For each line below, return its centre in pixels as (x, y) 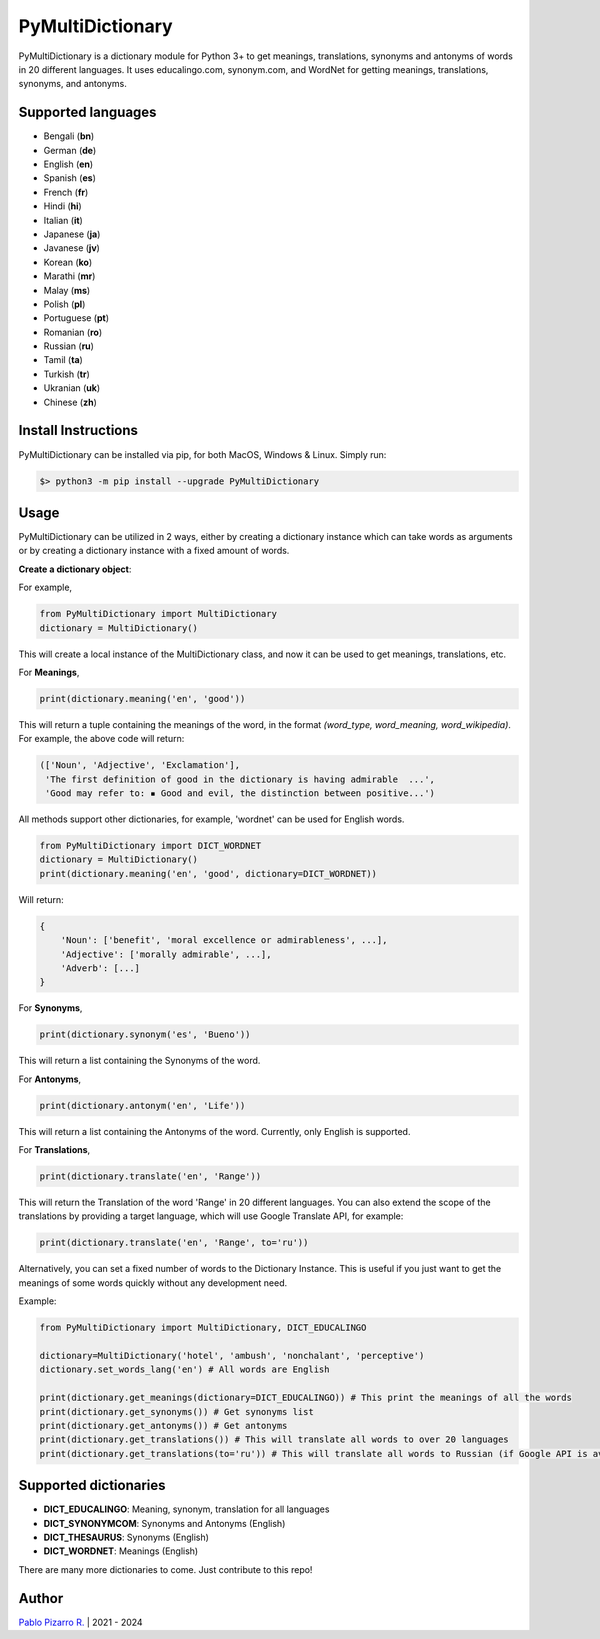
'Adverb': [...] (100, 968)
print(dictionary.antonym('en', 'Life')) (142, 1105)
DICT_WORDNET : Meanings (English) (121, 1551)
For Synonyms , (50, 1008)
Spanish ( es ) (70, 178)
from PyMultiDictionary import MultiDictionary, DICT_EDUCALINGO (203, 1328)
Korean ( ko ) (68, 262)
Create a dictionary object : (75, 569)
